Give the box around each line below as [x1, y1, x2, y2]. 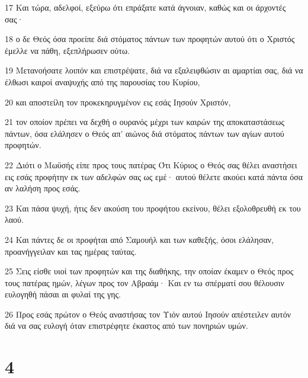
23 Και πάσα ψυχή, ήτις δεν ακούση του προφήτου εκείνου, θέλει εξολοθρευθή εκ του [5, 201, 301, 214]
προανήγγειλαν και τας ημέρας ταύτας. [5, 245, 137, 257]
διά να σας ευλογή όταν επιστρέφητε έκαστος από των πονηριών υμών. [5, 319, 248, 332]
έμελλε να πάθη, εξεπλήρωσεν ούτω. [5, 44, 130, 56]
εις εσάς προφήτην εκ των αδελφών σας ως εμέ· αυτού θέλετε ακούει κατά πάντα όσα [5, 170, 303, 182]
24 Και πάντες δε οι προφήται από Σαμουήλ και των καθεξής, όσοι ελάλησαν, [5, 233, 274, 245]
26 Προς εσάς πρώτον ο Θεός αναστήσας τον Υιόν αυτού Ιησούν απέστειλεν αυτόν [5, 307, 291, 320]
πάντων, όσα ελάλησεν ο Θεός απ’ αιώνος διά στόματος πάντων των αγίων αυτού [5, 127, 284, 139]
